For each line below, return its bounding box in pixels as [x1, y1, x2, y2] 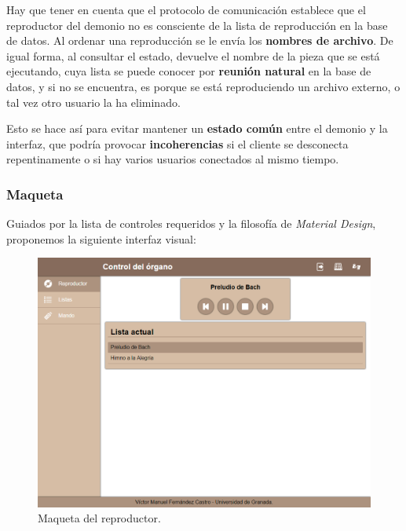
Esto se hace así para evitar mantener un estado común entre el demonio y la [6, 120, 388, 137]
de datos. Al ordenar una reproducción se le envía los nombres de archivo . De [6, 32, 393, 49]
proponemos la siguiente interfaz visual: [6, 230, 196, 247]
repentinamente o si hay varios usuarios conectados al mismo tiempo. [6, 151, 339, 167]
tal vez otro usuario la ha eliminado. [6, 93, 181, 110]
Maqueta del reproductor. [38, 510, 161, 526]
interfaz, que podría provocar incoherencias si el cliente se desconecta [6, 135, 349, 152]
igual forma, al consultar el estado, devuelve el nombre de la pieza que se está [6, 47, 380, 64]
